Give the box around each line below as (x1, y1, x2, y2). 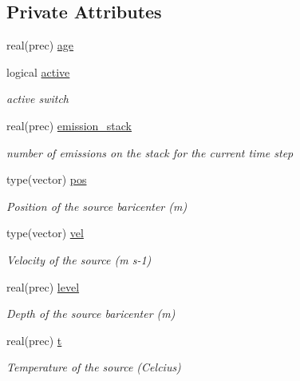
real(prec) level (6, 278, 80, 295)
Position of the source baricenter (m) (6, 197, 187, 214)
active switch (6, 90, 69, 107)
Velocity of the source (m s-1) (6, 251, 152, 268)
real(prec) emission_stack (6, 117, 132, 133)
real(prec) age (6, 37, 74, 54)
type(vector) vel (6, 224, 84, 241)
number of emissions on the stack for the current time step (6, 144, 294, 161)
